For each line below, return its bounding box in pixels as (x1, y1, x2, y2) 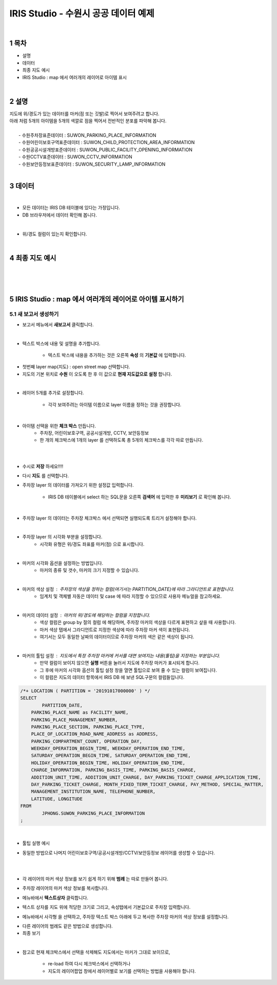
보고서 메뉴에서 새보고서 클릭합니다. (22, 321, 94, 328)
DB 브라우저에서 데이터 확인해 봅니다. (22, 211, 97, 218)
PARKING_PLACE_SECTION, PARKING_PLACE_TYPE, (31, 724, 145, 730)
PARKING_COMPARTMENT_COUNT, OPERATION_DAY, (31, 738, 142, 744)
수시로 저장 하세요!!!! (22, 463, 64, 469)
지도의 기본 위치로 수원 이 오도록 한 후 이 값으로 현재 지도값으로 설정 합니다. (22, 371, 172, 377)
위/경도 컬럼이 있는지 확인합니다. (22, 230, 87, 237)
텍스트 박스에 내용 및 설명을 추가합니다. (22, 340, 101, 347)
